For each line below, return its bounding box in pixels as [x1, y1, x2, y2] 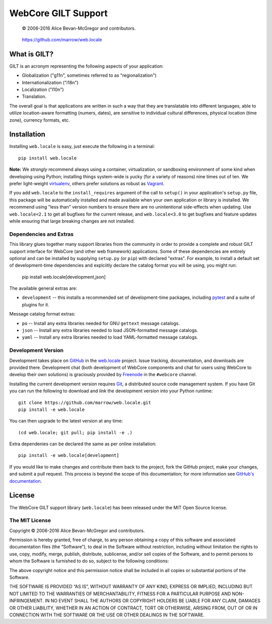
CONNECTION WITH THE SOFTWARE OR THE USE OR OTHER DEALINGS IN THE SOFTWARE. [9, 612, 205, 618]
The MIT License [9, 517, 51, 524]
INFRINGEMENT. [9, 598, 44, 604]
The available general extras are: [9, 285, 78, 291]
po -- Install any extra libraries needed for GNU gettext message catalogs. [22, 320, 180, 326]
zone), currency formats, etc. [9, 117, 70, 123]
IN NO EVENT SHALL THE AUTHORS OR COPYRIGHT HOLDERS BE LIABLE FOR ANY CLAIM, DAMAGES [44, 598, 260, 604]
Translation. [22, 93, 46, 99]
